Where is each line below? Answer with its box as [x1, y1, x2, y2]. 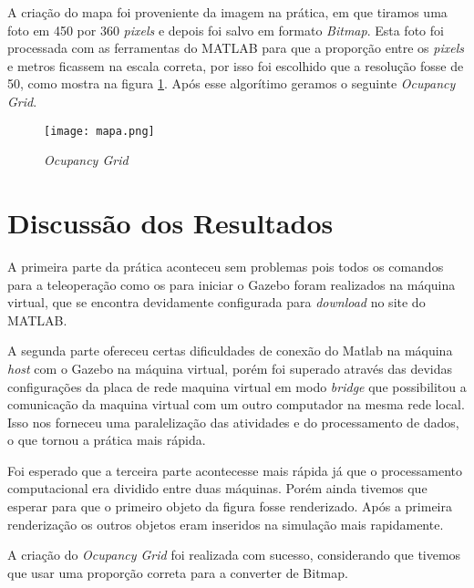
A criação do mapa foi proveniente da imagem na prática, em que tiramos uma [7, 3, 448, 21]
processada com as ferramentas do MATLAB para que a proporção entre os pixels [7, 38, 464, 57]
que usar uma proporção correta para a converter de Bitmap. [7, 562, 348, 582]
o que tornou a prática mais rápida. [7, 430, 206, 449]
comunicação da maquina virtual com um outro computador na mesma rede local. [7, 395, 465, 414]
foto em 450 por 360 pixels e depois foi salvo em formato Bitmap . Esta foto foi [7, 20, 444, 39]
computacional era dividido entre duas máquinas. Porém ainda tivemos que [7, 479, 428, 498]
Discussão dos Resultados [7, 204, 334, 241]
